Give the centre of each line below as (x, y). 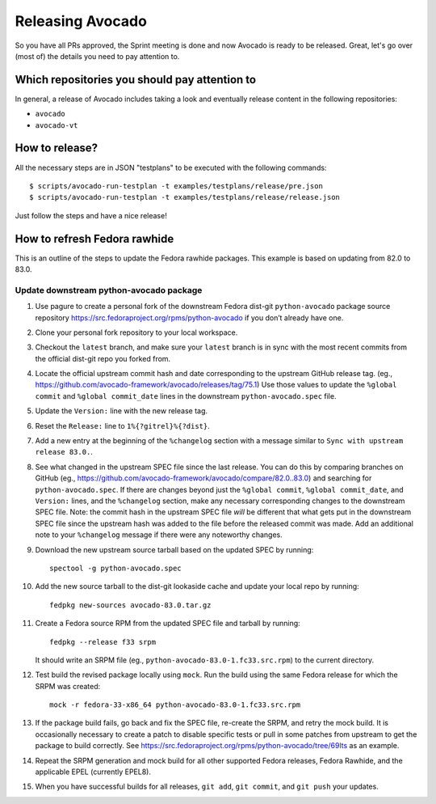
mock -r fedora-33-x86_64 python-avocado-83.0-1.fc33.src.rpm (175, 705)
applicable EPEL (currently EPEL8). (93, 772)
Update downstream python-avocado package (109, 290)
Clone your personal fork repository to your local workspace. (136, 332)
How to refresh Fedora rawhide (94, 239)
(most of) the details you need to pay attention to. (97, 56)
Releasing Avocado (81, 21)
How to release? (57, 148)
